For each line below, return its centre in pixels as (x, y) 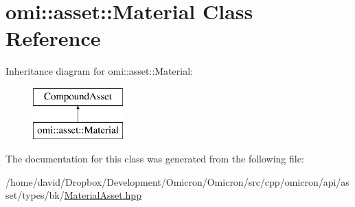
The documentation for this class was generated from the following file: (155, 159)
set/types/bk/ (35, 195)
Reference (53, 38)
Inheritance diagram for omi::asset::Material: (99, 71)
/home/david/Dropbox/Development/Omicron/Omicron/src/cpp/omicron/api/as (177, 181)
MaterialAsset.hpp (103, 195)
